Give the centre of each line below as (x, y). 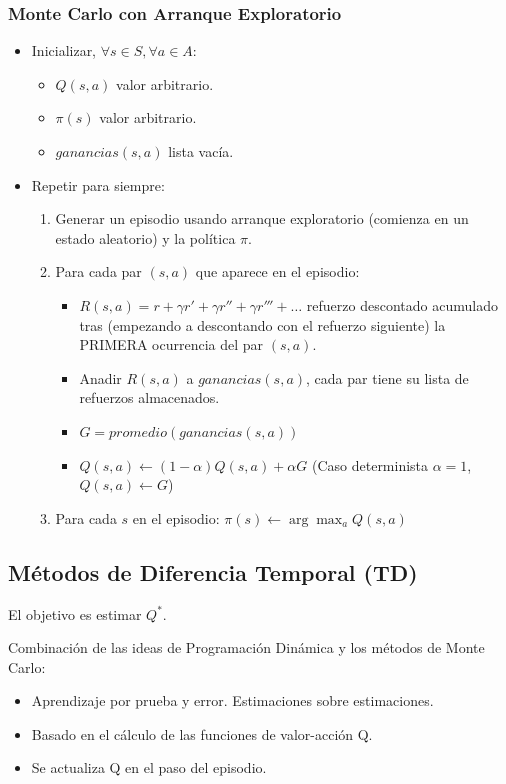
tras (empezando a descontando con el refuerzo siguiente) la (262, 324)
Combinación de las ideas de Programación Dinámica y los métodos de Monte (246, 647)
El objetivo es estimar (75, 613)
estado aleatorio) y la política (145, 237)
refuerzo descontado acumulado (402, 304)
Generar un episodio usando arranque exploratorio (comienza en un (262, 218)
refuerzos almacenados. (149, 397)
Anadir (100, 377)
